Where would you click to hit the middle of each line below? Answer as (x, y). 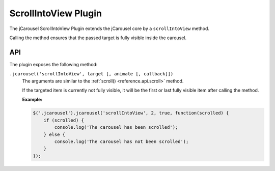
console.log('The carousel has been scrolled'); (116, 127)
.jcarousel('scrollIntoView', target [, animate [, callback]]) (91, 74)
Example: (32, 100)
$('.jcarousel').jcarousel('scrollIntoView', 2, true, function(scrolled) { (131, 113)
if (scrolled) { (64, 120)
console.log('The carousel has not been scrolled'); (121, 141)
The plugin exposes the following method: (53, 64)
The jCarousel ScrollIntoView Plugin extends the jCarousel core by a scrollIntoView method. (109, 28)
